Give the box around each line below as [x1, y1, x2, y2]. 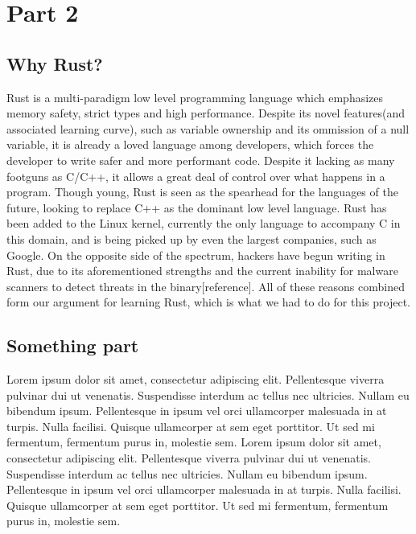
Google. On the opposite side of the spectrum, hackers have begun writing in [6, 246, 385, 263]
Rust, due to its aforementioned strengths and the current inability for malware [6, 262, 398, 279]
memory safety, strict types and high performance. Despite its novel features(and [6, 105, 406, 121]
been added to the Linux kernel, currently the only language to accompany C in [6, 215, 401, 232]
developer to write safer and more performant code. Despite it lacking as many [6, 151, 395, 168]
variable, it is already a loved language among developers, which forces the [6, 136, 374, 153]
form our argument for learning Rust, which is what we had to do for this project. [6, 294, 410, 310]
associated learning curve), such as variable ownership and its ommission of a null [6, 120, 410, 137]
